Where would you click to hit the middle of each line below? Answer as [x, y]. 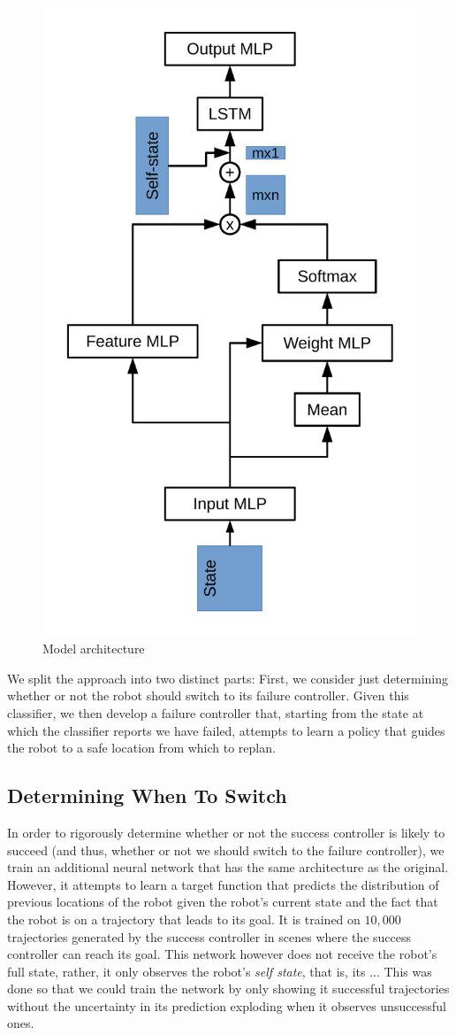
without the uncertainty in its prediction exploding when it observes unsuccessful [227, 1005]
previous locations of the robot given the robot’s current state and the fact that [223, 902]
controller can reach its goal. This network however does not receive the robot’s [222, 954]
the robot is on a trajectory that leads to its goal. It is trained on [184, 919]
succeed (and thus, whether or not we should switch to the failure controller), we [226, 850]
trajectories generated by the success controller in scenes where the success [209, 936]
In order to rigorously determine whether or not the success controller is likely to [226, 832]
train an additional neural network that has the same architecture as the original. [228, 867]
